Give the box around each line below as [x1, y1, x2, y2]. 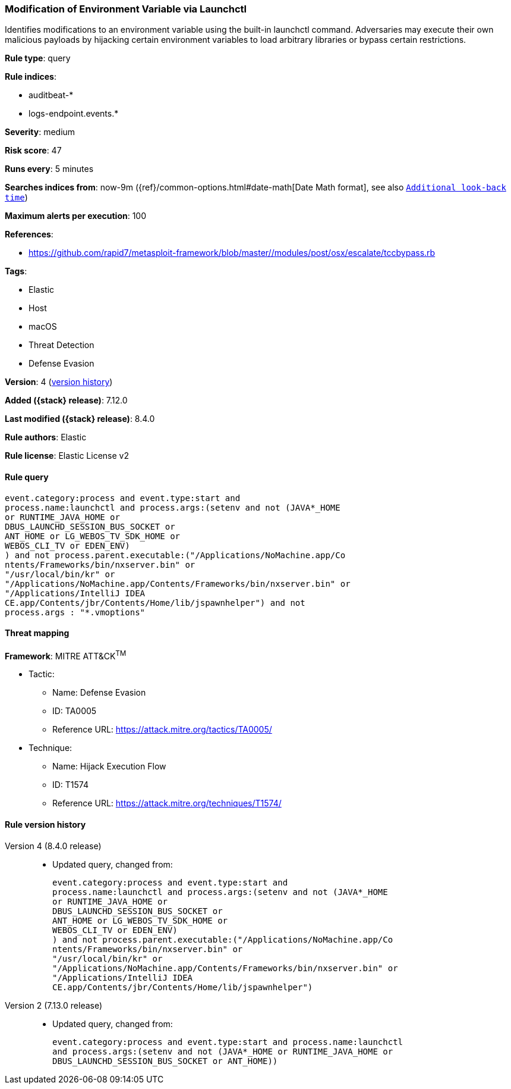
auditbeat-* [29, 90, 74, 101]
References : [5, 229, 53, 240]
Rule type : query [5, 53, 71, 64]
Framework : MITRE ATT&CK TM [5, 649, 127, 661]
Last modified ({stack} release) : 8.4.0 [5, 414, 155, 424]
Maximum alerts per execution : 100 [5, 211, 147, 221]
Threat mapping [5, 628, 70, 639]
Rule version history [5, 819, 86, 830]
